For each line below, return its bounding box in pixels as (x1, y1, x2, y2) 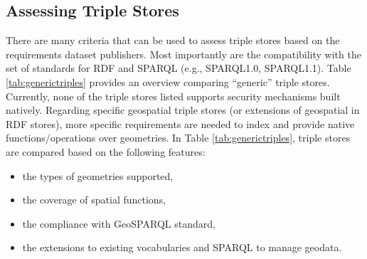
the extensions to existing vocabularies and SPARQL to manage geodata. (22, 240, 342, 255)
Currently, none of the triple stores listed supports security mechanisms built (6, 88, 341, 103)
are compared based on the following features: (6, 144, 206, 159)
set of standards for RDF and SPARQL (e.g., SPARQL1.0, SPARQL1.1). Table (6, 60, 351, 75)
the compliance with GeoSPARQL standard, (22, 216, 216, 231)
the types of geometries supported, (22, 168, 174, 183)
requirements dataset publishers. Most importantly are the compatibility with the (6, 46, 361, 61)
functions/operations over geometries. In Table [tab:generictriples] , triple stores (6, 130, 351, 145)
